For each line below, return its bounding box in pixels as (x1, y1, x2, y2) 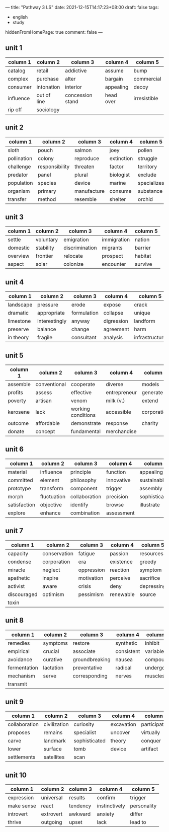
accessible (105, 409, 132, 416)
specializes (137, 179, 164, 186)
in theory (8, 334, 29, 341)
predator (8, 171, 29, 178)
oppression (78, 566, 105, 573)
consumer (8, 83, 32, 90)
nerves (115, 672, 132, 679)
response (105, 420, 128, 427)
